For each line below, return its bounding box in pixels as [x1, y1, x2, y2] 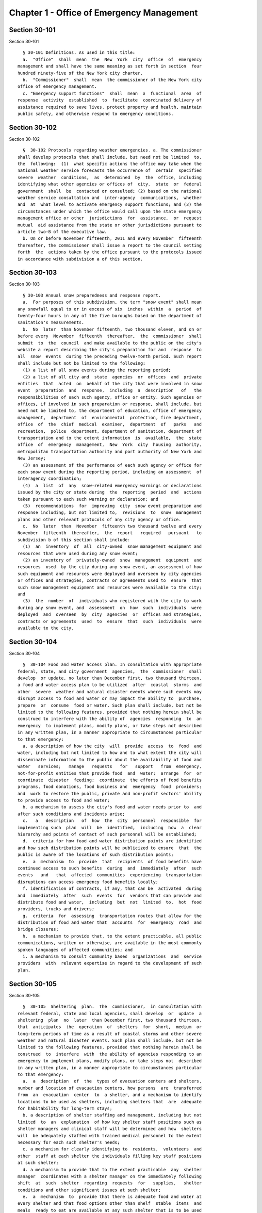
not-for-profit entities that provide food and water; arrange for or [17, 770, 202, 776]
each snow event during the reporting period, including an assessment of [17, 469, 202, 475]
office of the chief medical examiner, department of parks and [17, 422, 202, 427]
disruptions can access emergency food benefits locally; [17, 879, 159, 885]
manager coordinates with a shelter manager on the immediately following [17, 1173, 202, 1179]
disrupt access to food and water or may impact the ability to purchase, [17, 696, 202, 701]
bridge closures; [17, 927, 59, 932]
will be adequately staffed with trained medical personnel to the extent [17, 1133, 202, 1138]
